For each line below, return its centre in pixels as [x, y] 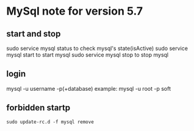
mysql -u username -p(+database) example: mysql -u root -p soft [88, 88]
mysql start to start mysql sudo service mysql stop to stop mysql [88, 55]
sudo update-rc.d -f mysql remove [50, 122]
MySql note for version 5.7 [75, 11]
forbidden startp [38, 108]
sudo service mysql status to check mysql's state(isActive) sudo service [97, 48]
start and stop [34, 34]
